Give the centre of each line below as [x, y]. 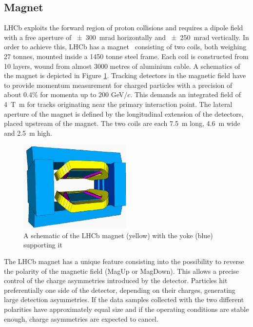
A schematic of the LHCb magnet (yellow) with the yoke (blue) [118, 235]
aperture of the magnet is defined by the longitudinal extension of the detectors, [124, 113]
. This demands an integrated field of [185, 94]
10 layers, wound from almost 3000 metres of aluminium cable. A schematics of [122, 66]
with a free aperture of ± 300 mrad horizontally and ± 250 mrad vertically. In [126, 37]
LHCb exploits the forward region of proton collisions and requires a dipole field [124, 28]
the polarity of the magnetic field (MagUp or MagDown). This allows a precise [121, 271]
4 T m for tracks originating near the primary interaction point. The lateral [118, 104]
